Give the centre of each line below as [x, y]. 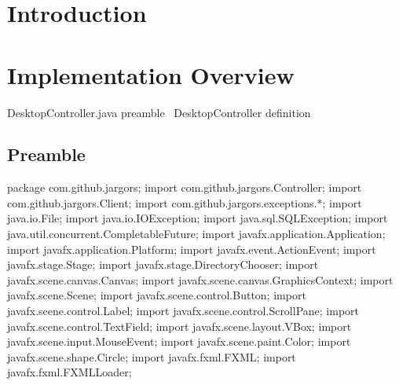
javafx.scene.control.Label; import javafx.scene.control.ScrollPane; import [183, 311]
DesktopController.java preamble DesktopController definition [159, 112]
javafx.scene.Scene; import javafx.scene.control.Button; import [157, 295]
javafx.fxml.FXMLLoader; [70, 372]
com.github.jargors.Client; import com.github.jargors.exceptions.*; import [185, 202]
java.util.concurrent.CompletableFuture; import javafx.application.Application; [196, 234]
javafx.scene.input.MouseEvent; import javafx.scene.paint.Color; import [179, 341]
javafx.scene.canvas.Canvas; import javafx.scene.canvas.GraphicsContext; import [200, 279]
